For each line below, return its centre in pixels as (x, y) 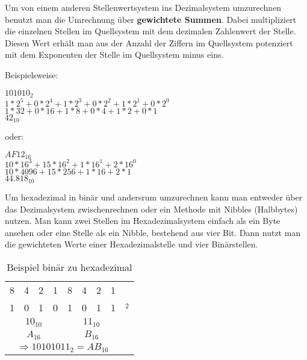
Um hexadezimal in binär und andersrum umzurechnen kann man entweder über (154, 197)
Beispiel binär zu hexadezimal (70, 267)
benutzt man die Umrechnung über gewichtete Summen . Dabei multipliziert (151, 19)
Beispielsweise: (32, 74)
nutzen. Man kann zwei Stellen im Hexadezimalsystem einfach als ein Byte (143, 221)
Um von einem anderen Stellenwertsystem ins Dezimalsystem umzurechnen (143, 7)
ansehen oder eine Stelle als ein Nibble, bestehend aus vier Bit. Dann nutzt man (153, 232)
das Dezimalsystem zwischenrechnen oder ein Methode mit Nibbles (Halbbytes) (151, 209)
